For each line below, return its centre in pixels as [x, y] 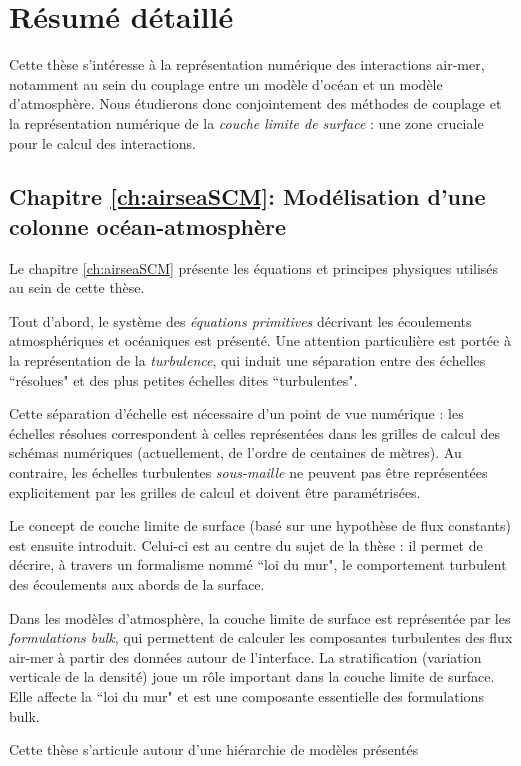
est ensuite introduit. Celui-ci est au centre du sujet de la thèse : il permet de [246, 544]
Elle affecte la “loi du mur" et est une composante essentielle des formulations [246, 695]
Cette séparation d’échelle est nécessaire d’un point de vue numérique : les [236, 413]
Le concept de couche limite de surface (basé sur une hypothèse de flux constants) [260, 525]
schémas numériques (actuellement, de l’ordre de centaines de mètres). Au [235, 452]
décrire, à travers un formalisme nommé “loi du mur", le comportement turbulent [258, 564]
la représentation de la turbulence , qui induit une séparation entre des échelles [247, 360]
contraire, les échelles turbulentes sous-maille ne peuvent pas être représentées [248, 472]
